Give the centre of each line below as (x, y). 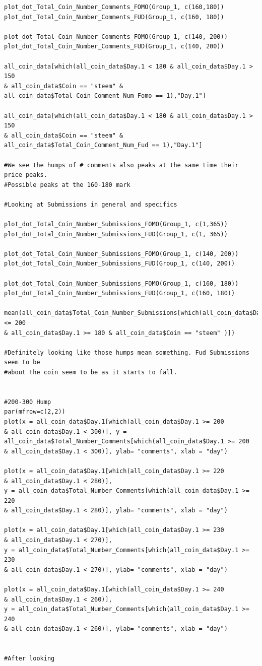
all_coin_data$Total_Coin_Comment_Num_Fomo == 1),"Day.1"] (105, 96)
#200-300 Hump (28, 402)
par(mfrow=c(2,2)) (35, 412)
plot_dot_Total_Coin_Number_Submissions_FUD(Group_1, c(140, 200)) (120, 264)
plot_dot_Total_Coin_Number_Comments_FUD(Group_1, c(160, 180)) (114, 17)
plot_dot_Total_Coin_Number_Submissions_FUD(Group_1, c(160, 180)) (120, 293)
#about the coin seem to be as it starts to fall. (91, 372)
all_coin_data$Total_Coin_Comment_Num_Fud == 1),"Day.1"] (103, 145)
